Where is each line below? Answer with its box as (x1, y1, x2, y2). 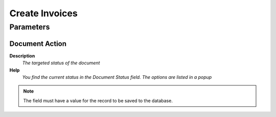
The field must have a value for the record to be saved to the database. (23, 97, 173, 104)
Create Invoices (9, 8, 78, 19)
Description (9, 52, 35, 58)
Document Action (9, 39, 66, 48)
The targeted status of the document (22, 60, 100, 66)
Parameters (9, 22, 50, 32)
